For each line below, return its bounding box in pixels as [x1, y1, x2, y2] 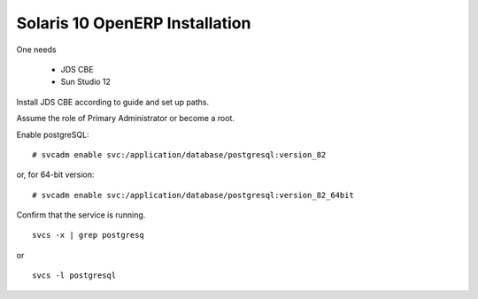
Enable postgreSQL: [16, 129, 89, 140]
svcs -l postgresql [32, 271, 117, 280]
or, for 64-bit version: [16, 169, 95, 180]
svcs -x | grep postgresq [32, 230, 145, 241]
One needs [16, 44, 57, 55]
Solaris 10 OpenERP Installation [16, 13, 251, 33]
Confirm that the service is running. [16, 210, 146, 220]
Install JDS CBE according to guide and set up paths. [16, 96, 210, 107]
